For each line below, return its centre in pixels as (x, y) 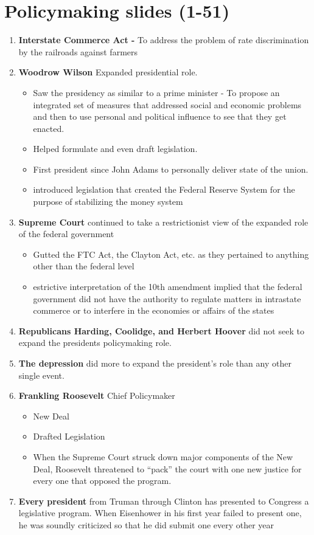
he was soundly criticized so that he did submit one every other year (146, 524)
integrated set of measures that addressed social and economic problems (167, 104)
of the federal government (66, 234)
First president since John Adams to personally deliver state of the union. (171, 169)
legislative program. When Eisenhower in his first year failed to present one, (160, 513)
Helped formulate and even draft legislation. (115, 149)
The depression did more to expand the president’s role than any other (155, 363)
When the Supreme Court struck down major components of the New (163, 456)
